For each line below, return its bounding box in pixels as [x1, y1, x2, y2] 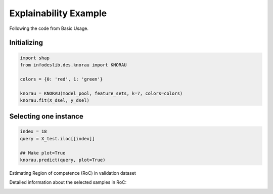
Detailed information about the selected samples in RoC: [9, 179, 127, 185]
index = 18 [20, 129, 47, 134]
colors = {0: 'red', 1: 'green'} [20, 76, 103, 82]
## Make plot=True [20, 150, 66, 156]
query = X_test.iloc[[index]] [20, 136, 95, 141]
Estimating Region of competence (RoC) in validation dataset [9, 170, 136, 176]
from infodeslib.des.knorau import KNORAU [20, 62, 127, 68]
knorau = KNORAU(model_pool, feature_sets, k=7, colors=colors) [20, 90, 183, 96]
